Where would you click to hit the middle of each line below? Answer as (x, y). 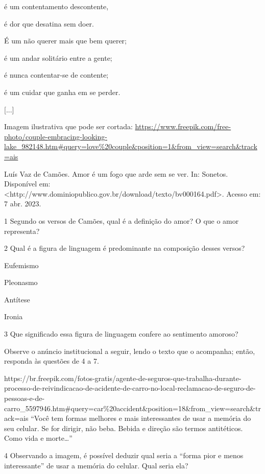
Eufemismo (21, 265)
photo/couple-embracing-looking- (56, 136)
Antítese (17, 299)
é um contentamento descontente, (56, 6)
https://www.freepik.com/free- (183, 126)
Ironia (14, 316)
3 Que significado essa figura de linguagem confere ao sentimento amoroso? (121, 334)
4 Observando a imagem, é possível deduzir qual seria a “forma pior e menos (124, 455)
